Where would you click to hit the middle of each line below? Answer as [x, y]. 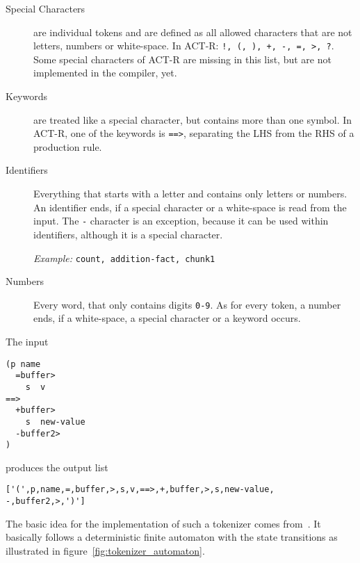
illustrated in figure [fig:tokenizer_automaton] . [105, 550]
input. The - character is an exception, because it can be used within [181, 221]
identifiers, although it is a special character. [128, 234]
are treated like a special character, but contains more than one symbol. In [193, 119]
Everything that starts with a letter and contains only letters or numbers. [190, 194]
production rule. [68, 146]
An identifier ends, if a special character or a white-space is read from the [190, 207]
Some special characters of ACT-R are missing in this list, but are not [182, 59]
